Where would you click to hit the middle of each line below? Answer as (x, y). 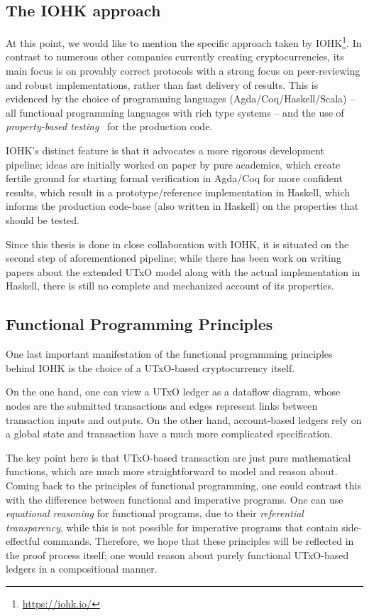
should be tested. (43, 219)
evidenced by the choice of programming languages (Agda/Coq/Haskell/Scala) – (181, 99)
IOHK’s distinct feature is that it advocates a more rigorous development (165, 150)
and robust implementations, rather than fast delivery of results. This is (162, 84)
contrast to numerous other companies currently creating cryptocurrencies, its (175, 57)
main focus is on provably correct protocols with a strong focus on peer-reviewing (183, 71)
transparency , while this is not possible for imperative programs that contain (172, 527)
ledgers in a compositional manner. (82, 569)
